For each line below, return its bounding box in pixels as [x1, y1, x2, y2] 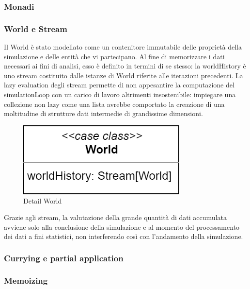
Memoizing [4, 274, 48, 286]
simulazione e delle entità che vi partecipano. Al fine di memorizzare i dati [4, 51, 225, 61]
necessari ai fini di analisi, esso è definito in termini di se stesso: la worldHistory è [4, 61, 246, 71]
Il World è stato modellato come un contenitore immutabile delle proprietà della [4, 42, 242, 52]
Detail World [23, 196, 62, 206]
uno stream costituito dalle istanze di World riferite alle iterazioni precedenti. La [4, 70, 243, 80]
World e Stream [4, 22, 67, 34]
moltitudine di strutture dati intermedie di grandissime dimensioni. [4, 108, 203, 119]
